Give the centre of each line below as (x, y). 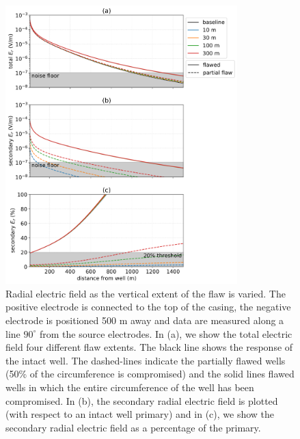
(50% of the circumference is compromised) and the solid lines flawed (150, 374)
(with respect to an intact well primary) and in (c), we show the (140, 414)
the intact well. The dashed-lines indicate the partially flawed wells (146, 360)
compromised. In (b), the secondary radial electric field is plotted (142, 400)
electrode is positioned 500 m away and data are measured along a (145, 320)
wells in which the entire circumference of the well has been (130, 387)
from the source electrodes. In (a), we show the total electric (166, 333)
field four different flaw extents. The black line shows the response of (149, 347)
